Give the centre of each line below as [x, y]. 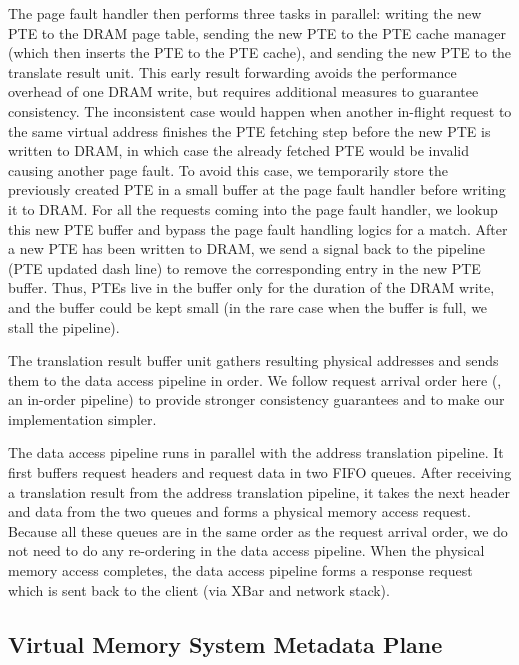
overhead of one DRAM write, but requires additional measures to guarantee [243, 91]
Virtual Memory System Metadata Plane [225, 643]
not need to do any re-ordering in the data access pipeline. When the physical [246, 550]
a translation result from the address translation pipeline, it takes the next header [259, 491]
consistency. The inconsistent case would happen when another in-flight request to [260, 110]
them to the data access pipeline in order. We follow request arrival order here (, [255, 379]
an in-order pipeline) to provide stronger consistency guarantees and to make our [256, 399]
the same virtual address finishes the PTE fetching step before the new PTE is [249, 130]
